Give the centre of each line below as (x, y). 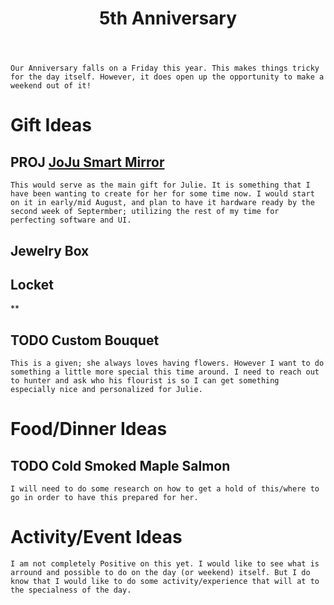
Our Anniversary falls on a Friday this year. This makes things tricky (165, 68)
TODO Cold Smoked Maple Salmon (120, 465)
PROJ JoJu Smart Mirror (87, 162)
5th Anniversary (168, 18)
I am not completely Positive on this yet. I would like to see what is (165, 564)
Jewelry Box (50, 250)
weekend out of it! (51, 86)
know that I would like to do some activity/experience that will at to (165, 582)
